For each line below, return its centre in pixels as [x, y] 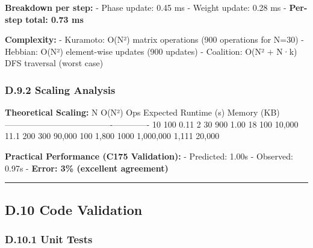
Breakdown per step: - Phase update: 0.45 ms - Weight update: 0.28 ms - [146, 7]
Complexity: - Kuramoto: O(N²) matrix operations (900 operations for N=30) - [155, 39]
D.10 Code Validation [74, 209]
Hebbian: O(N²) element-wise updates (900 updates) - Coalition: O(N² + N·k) [151, 51]
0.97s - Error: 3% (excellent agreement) [87, 168]
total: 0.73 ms [54, 19]
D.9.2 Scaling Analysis [60, 89]
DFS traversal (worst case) [54, 63]
